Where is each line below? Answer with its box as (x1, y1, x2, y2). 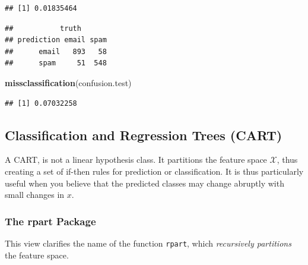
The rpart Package (5, 213, 96, 228)
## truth (5, 24, 81, 33)
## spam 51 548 (5, 59, 107, 68)
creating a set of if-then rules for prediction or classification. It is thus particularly (5, 165, 304, 177)
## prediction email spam (5, 36, 107, 45)
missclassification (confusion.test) (5, 76, 132, 89)
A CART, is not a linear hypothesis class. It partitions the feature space (5, 153, 267, 166)
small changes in (5, 188, 65, 201)
